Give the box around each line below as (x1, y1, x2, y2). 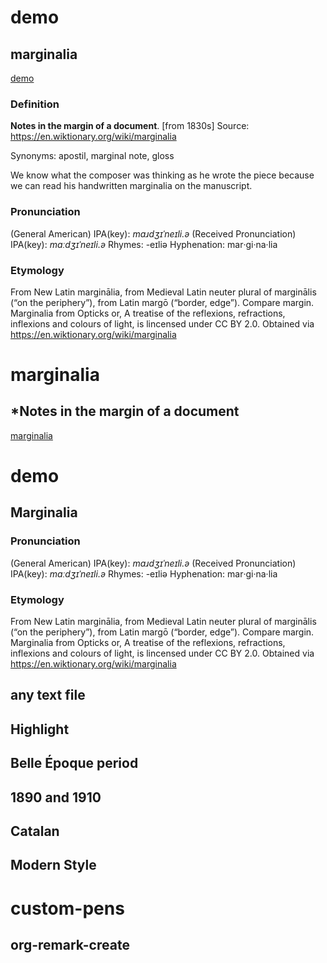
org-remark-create (10, 936, 130, 953)
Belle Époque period (10, 755, 139, 772)
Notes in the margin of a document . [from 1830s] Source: (10, 120, 250, 132)
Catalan (10, 823, 60, 840)
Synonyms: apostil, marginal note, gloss (10, 150, 175, 162)
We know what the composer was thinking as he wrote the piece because (10, 169, 315, 181)
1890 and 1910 (10, 789, 102, 806)
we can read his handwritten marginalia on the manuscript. (10, 180, 253, 192)
